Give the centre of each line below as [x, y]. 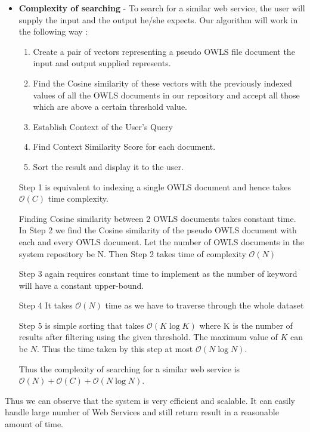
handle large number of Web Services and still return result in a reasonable [142, 412]
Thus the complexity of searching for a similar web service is [129, 368]
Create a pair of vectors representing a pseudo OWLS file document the [164, 51]
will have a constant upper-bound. [81, 285]
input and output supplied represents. [102, 63]
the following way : [53, 31]
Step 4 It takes [46, 305]
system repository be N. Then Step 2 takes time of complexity [132, 253]
